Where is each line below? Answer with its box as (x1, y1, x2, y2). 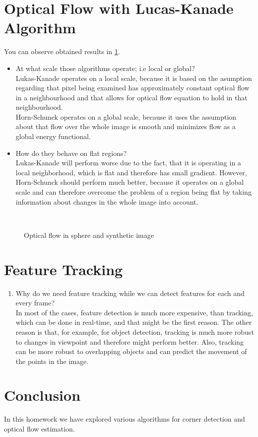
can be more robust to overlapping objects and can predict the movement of (15, 346, 247, 357)
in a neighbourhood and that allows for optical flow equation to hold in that (15, 92, 248, 102)
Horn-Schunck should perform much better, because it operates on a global (15, 177, 244, 187)
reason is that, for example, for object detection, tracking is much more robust (15, 326, 254, 337)
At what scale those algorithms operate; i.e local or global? (15, 63, 195, 73)
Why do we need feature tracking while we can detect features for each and (15, 288, 245, 298)
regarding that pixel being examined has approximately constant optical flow (15, 82, 250, 93)
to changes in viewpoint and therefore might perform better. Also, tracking (15, 336, 244, 347)
